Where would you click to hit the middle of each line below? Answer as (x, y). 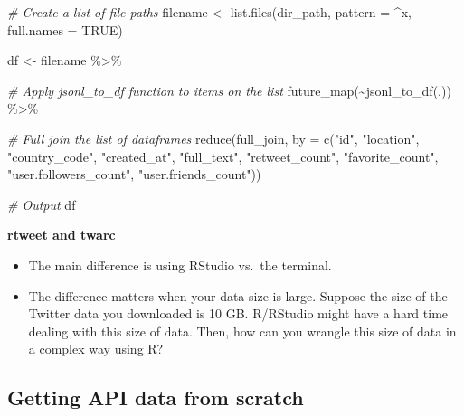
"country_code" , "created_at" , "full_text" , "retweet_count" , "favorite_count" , (223, 156)
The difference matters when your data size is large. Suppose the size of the (238, 295)
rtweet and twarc (62, 235)
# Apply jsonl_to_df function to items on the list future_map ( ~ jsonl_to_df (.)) (229, 90)
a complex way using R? (96, 349)
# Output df (42, 204)
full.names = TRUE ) (65, 29)
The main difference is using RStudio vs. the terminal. (180, 265)
